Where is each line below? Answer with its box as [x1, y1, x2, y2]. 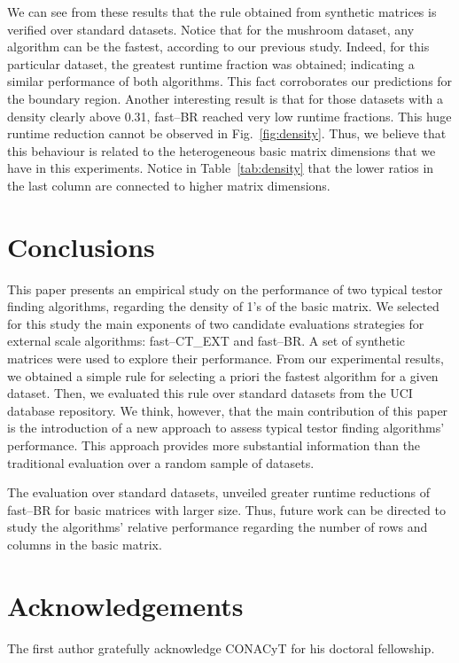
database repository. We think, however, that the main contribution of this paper [7, 401, 448, 419]
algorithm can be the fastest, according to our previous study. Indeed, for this [7, 37, 430, 56]
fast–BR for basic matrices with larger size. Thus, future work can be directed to [7, 500, 446, 519]
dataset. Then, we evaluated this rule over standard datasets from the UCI [7, 384, 413, 402]
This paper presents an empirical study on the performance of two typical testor [7, 279, 443, 298]
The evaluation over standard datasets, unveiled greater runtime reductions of [7, 483, 430, 502]
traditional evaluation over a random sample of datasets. [7, 453, 315, 472]
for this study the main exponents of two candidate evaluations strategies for [7, 314, 424, 332]
